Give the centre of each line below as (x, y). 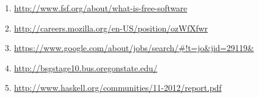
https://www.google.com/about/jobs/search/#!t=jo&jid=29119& (134, 48)
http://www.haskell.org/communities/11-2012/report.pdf (118, 88)
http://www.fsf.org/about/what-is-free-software (101, 8)
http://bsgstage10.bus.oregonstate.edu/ (86, 67)
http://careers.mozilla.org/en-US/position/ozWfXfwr (111, 28)
